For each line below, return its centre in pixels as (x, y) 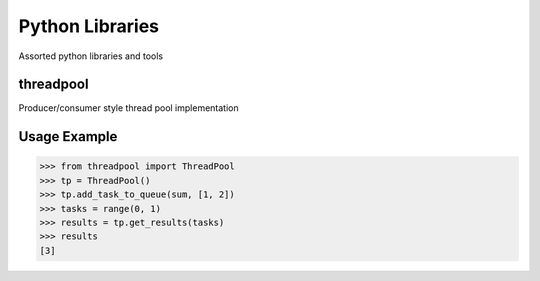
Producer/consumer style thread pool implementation (128, 108)
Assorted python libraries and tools (91, 56)
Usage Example (68, 136)
